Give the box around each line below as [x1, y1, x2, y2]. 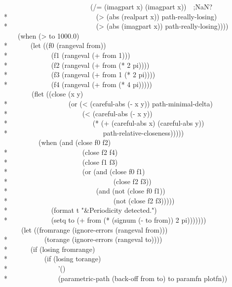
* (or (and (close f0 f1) [4, 166, 145, 177]
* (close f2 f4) [4, 146, 118, 157]
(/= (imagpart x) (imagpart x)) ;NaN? [90, 1, 213, 11]
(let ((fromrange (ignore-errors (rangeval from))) [21, 224, 168, 235]
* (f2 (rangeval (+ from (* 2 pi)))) [4, 59, 150, 70]
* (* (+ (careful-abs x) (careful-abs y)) [4, 118, 204, 128]
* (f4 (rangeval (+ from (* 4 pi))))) [4, 79, 152, 89]
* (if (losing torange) [4, 253, 101, 264]
